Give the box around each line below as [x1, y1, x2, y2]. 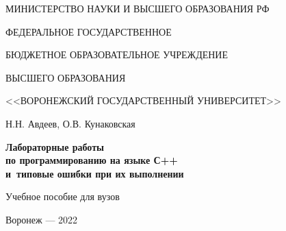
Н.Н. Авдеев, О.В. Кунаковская [5, 116, 135, 130]
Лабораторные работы [5, 139, 104, 154]
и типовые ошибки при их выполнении [5, 166, 184, 180]
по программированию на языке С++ [5, 153, 178, 167]
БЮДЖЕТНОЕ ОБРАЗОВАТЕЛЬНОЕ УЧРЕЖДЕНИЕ [5, 47, 229, 62]
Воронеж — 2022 [5, 212, 78, 226]
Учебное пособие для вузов [5, 189, 120, 204]
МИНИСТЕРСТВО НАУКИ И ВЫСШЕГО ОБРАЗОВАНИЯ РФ [5, 1, 270, 15]
